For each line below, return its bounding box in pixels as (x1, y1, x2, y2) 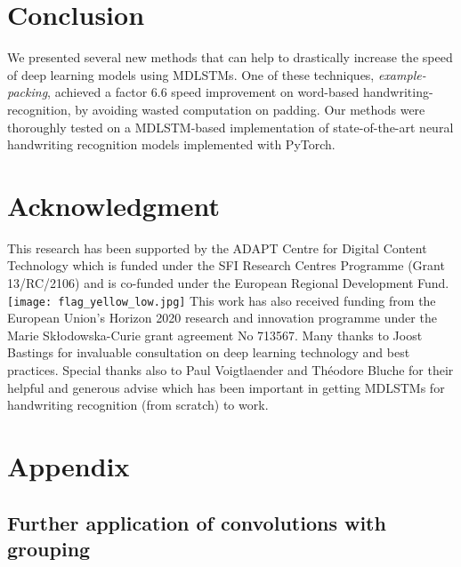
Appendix (7, 448, 130, 483)
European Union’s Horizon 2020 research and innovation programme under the (7, 308, 437, 327)
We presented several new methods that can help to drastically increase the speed (7, 48, 453, 67)
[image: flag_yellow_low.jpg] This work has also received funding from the (7, 291, 436, 309)
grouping (7, 534, 91, 562)
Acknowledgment (7, 187, 220, 223)
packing (7, 83, 48, 101)
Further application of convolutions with (7, 508, 386, 536)
